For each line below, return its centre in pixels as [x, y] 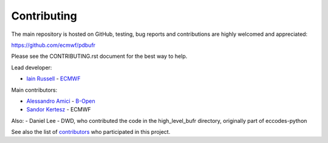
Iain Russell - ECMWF [53, 78]
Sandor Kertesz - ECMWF [59, 110]
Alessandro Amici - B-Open [61, 101]
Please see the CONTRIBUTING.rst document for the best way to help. [99, 56]
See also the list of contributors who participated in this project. [91, 132]
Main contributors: [34, 90]
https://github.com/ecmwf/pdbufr [53, 45]
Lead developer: [32, 68]
